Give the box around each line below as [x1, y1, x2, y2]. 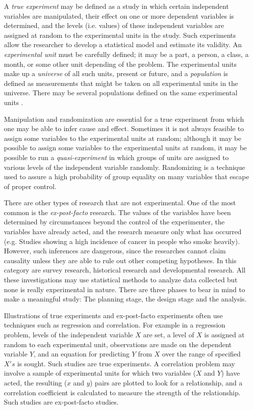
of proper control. [4, 181, 57, 191]
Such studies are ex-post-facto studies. [4, 397, 119, 407]
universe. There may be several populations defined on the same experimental [4, 87, 238, 98]
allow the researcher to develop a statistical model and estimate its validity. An [4, 39, 242, 50]
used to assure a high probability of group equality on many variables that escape [4, 171, 249, 182]
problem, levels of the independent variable [4, 329, 133, 339]
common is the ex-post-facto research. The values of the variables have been [4, 207, 231, 217]
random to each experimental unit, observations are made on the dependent [4, 339, 232, 349]
